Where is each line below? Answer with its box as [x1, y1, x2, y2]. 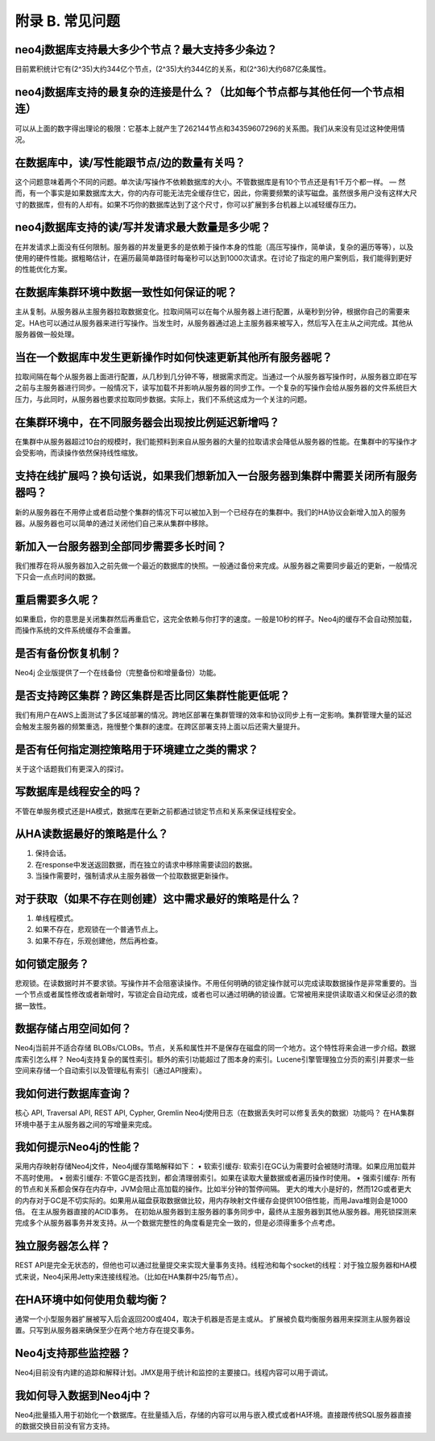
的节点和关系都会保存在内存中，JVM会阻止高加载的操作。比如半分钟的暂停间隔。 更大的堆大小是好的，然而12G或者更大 [14, 1184, 412, 1194]
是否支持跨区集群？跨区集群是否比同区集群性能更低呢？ [14, 689, 290, 703]
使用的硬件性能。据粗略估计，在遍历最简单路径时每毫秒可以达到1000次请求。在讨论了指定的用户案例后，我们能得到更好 [14, 253, 412, 262]
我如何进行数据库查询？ [14, 1087, 132, 1101]
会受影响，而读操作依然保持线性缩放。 [14, 448, 143, 457]
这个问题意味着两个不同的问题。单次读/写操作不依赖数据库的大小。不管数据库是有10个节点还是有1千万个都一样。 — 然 [14, 177, 406, 186]
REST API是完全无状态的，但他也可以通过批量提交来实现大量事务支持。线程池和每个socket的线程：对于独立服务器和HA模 [14, 1260, 417, 1270]
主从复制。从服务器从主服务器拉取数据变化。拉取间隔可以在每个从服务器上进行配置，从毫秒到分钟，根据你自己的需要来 [14, 307, 410, 316]
